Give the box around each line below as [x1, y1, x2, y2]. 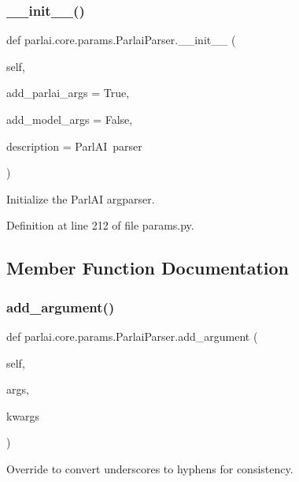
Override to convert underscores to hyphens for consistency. [6, 460, 293, 476]
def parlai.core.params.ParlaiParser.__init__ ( [6, 32, 236, 48]
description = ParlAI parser [6, 137, 142, 154]
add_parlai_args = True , [6, 84, 130, 101]
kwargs [6, 407, 40, 424]
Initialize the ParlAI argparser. [6, 190, 155, 207]
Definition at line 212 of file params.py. [6, 217, 194, 234]
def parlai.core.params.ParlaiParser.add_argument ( [6, 327, 258, 344]
